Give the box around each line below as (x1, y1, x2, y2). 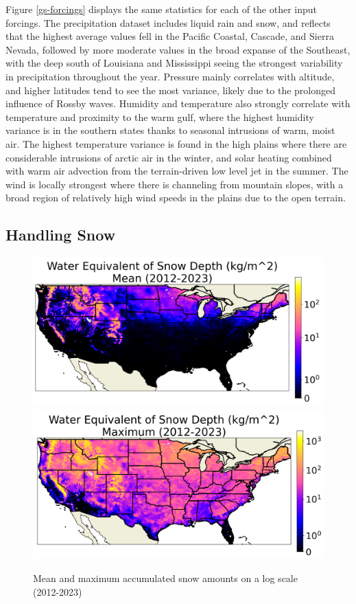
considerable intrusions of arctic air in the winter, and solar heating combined (5, 150, 332, 164)
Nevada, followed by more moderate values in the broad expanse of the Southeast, (5, 42, 351, 56)
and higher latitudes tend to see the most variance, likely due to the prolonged (5, 82, 336, 97)
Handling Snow (5, 224, 116, 245)
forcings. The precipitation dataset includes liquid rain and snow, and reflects (5, 15, 331, 30)
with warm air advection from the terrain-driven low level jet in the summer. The (5, 164, 348, 178)
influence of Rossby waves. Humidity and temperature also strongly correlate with (5, 96, 351, 111)
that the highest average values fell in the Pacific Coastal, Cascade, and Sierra (5, 29, 334, 43)
